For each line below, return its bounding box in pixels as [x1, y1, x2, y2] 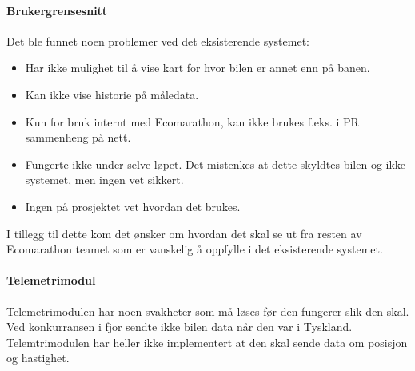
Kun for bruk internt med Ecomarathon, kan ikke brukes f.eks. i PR [25, 113, 359, 130]
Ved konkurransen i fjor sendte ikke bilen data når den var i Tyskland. [6, 318, 353, 335]
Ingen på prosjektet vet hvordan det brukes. [25, 197, 241, 214]
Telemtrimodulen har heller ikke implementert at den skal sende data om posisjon [6, 333, 408, 350]
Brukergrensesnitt [6, 2, 108, 18]
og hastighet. [6, 349, 70, 366]
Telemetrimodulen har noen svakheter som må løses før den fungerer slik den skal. [6, 302, 409, 319]
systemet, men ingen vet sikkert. [25, 171, 184, 188]
